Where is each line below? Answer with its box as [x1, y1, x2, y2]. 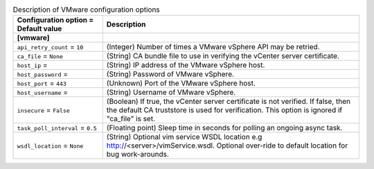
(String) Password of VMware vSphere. [106, 69, 235, 79]
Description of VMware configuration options [12, 5, 161, 15]
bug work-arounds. [106, 150, 170, 159]
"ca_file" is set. [106, 114, 156, 124]
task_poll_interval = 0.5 [17, 123, 97, 133]
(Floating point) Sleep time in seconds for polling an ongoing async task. [106, 123, 343, 133]
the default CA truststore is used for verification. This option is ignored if [106, 105, 343, 115]
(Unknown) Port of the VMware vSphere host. [106, 78, 256, 88]
